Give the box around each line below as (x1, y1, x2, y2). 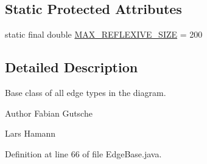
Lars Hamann (5, 127, 56, 140)
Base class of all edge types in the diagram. (5, 86, 166, 98)
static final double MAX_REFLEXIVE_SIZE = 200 (5, 28, 203, 41)
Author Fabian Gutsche (5, 106, 93, 119)
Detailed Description (5, 58, 138, 77)
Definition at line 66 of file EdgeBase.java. (5, 147, 162, 160)
